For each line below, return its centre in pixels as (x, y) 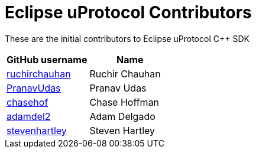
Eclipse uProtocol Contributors (128, 12)
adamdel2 (29, 116)
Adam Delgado (122, 116)
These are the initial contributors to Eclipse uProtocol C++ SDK (127, 38)
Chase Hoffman (124, 102)
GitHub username (47, 59)
